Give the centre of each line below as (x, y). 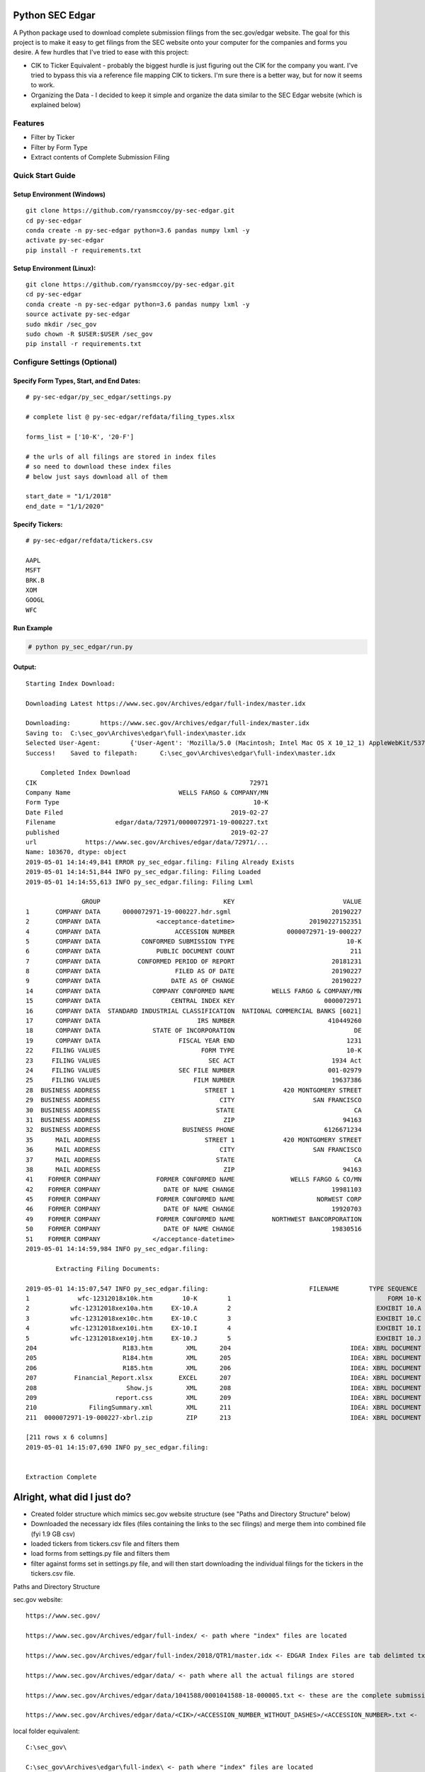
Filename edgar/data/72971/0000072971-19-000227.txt (147, 823)
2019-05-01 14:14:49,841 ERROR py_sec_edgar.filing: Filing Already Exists (160, 862)
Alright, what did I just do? (72, 1497)
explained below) (56, 105)
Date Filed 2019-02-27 (147, 812)
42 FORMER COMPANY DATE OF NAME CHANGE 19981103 (194, 1189)
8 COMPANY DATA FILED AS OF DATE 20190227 (194, 971)
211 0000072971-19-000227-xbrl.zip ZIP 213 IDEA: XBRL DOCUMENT (223, 1417)
